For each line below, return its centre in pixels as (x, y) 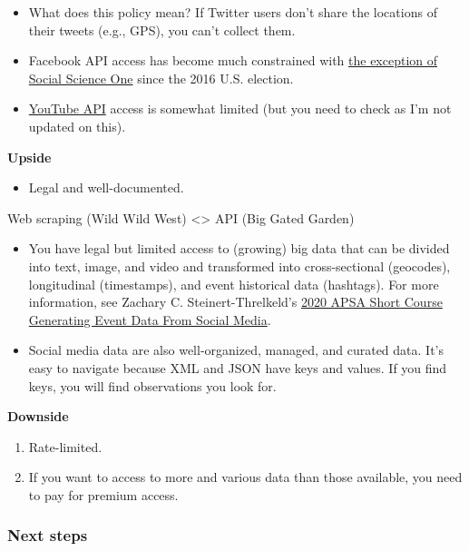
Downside (38, 416)
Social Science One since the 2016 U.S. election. (161, 78)
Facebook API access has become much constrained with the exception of (233, 60)
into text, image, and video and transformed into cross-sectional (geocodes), (239, 266)
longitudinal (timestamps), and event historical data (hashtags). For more (234, 284)
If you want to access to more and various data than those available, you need (245, 477)
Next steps (48, 535)
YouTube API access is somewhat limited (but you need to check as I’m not (240, 108)
